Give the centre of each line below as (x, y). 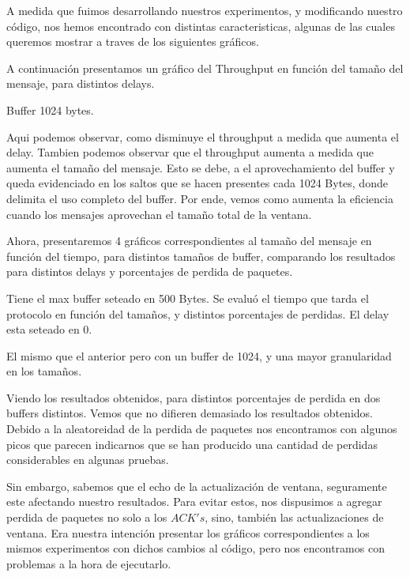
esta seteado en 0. (49, 329)
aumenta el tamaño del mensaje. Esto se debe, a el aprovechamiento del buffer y (201, 167)
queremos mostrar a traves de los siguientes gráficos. (133, 41)
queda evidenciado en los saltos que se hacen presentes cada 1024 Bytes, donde (197, 183)
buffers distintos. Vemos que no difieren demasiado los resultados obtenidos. (190, 413)
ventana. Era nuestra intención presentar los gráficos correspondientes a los (188, 532)
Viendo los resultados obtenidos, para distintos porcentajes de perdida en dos (194, 397)
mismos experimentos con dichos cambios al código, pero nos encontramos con (196, 548)
